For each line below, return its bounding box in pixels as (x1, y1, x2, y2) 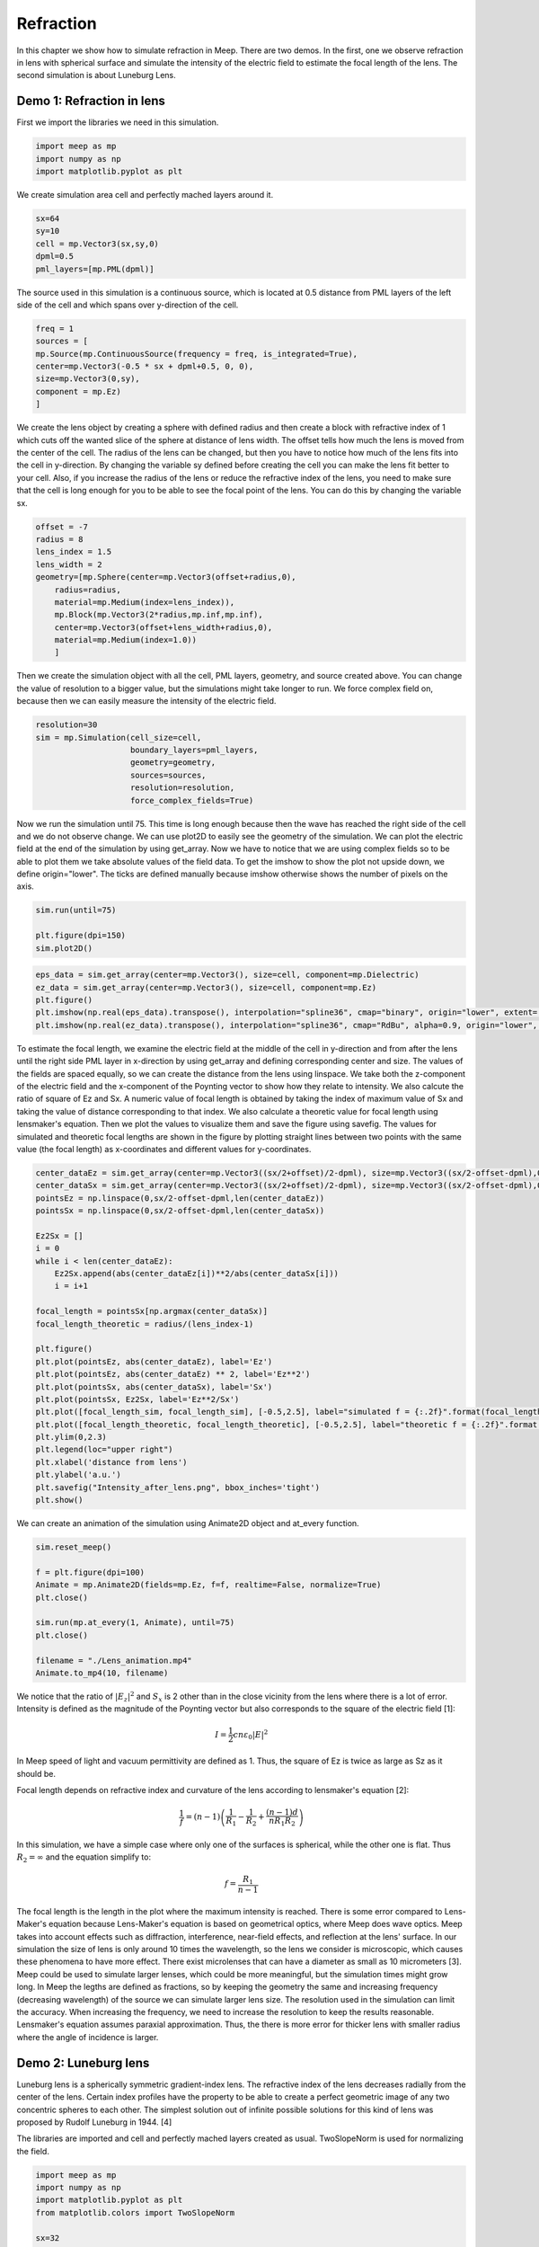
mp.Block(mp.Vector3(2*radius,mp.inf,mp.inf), (54, 609, 264, 620)
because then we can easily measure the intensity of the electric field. (16, 696, 277, 706)
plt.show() (35, 1495, 84, 1505)
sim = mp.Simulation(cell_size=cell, (35, 733, 202, 742)
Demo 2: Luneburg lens (16, 2055, 150, 2071)
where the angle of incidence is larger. (16, 2031, 159, 2042)
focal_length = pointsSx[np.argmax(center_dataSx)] (35, 1306, 269, 1317)
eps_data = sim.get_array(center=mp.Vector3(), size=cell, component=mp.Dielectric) (35, 970, 420, 980)
